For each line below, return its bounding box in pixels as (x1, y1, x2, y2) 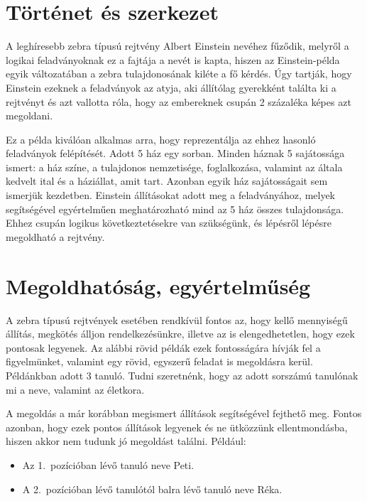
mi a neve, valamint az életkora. (6, 382, 145, 397)
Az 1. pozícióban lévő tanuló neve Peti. (22, 457, 195, 472)
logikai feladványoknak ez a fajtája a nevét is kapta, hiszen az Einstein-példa (6, 52, 340, 67)
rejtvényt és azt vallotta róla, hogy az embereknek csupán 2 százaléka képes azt (6, 94, 351, 109)
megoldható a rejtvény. (6, 229, 105, 244)
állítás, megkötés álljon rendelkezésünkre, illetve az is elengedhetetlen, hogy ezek (6, 326, 355, 341)
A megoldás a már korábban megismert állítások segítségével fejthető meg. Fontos (6, 406, 362, 421)
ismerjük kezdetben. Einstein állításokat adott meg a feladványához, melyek (6, 188, 336, 203)
